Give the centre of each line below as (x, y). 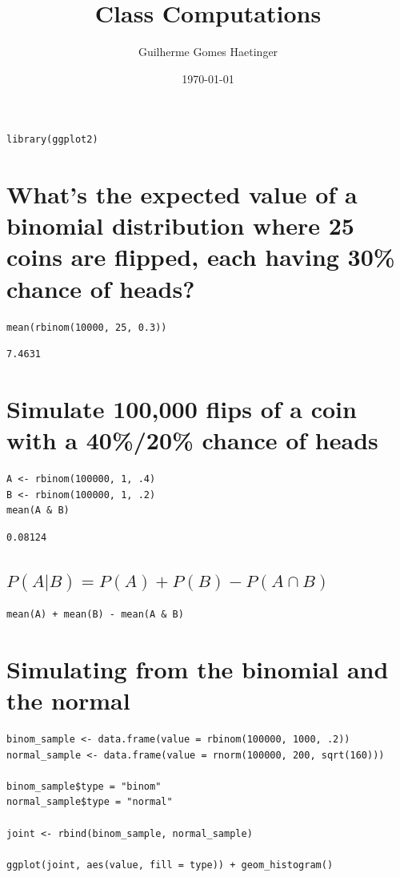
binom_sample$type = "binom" (84, 786)
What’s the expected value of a (182, 194)
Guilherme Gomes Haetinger (208, 52)
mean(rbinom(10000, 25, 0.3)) (87, 327)
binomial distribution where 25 (180, 225)
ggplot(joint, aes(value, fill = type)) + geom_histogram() (170, 865)
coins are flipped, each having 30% (201, 257)
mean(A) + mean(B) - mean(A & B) (95, 615)
